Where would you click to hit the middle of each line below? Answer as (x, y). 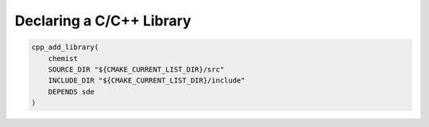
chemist (63, 58)
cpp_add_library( (65, 47)
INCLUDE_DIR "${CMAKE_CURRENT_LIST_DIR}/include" (147, 81)
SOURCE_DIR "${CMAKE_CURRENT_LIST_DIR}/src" (136, 69)
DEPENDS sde (71, 92)
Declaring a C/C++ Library (103, 21)
